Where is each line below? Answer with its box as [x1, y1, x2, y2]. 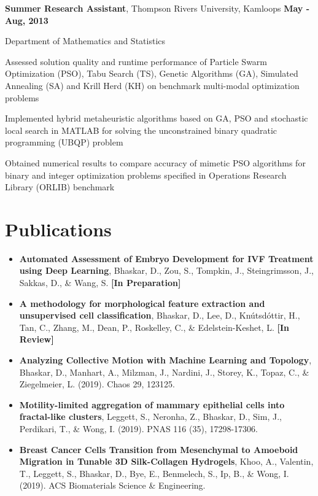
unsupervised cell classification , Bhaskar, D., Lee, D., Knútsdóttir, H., [19, 309, 300, 322]
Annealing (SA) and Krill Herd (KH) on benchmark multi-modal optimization [5, 79, 300, 91]
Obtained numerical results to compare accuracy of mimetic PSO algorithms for [5, 156, 306, 169]
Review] [19, 333, 54, 346]
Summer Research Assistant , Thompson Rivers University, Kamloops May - [5, 2, 310, 14]
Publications [5, 216, 112, 241]
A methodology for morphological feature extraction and [19, 296, 265, 309]
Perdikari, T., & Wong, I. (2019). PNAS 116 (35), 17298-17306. [19, 422, 258, 435]
